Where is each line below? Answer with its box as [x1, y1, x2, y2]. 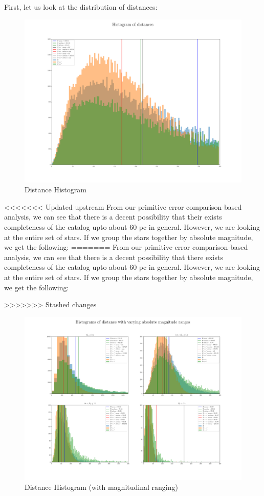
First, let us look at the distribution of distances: [4, 2, 158, 12]
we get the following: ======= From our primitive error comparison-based [4, 242, 248, 252]
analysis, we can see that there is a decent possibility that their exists [4, 211, 222, 222]
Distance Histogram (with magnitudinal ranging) [25, 482, 178, 492]
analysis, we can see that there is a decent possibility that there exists [4, 251, 224, 262]
